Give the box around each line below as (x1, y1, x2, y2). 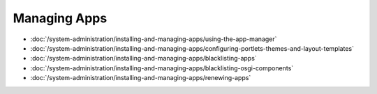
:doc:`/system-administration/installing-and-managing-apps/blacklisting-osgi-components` (30, 63, 294, 72)
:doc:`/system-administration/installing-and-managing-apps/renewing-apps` (30, 74, 251, 82)
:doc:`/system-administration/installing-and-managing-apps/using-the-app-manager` (30, 35, 277, 43)
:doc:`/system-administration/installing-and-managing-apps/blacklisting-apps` (30, 54, 258, 63)
